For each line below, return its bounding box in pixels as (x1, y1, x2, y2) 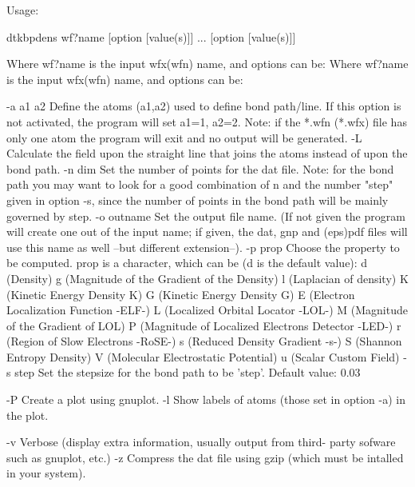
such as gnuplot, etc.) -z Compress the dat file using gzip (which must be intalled (6, 449, 404, 465)
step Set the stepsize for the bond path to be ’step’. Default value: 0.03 (14, 364, 361, 381)
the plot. (6, 406, 49, 423)
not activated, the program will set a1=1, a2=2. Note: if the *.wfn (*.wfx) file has (6, 113, 407, 130)
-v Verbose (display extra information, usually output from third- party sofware (6, 433, 396, 450)
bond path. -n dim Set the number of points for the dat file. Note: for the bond (6, 160, 394, 177)
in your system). (6, 465, 86, 481)
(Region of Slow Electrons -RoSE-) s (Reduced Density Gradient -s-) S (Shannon (6, 333, 402, 349)
